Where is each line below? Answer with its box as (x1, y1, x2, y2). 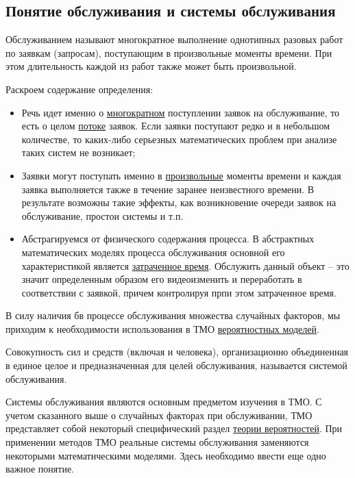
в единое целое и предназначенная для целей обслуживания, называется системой (5, 358, 347, 373)
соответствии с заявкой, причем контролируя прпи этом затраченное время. (21, 285, 336, 299)
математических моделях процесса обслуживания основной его (21, 244, 285, 259)
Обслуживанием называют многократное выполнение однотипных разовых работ (5, 32, 343, 47)
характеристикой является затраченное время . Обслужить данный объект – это (21, 258, 350, 273)
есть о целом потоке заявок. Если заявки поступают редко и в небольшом (21, 118, 330, 133)
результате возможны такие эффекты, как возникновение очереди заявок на (21, 195, 336, 210)
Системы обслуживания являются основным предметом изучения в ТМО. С (5, 394, 322, 409)
